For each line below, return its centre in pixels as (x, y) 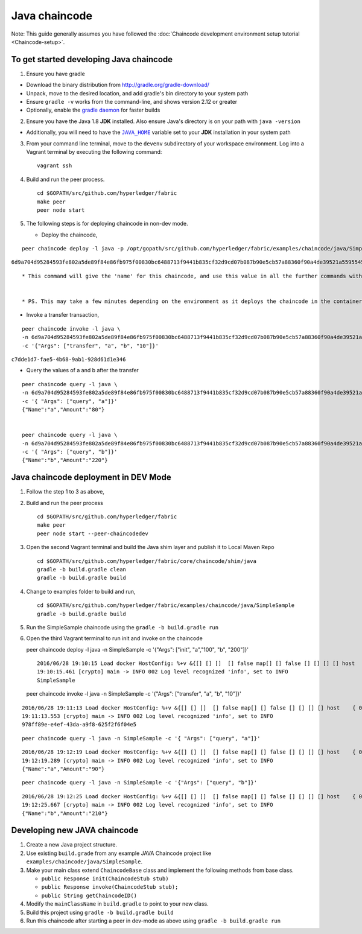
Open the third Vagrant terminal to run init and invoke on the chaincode (115, 638)
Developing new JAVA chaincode (75, 831)
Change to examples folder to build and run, (81, 591)
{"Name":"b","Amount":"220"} (65, 460)
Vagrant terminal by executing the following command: (94, 151)
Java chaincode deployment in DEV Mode (91, 478)
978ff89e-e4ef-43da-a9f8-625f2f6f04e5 (79, 725)
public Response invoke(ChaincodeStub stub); (110, 887)
